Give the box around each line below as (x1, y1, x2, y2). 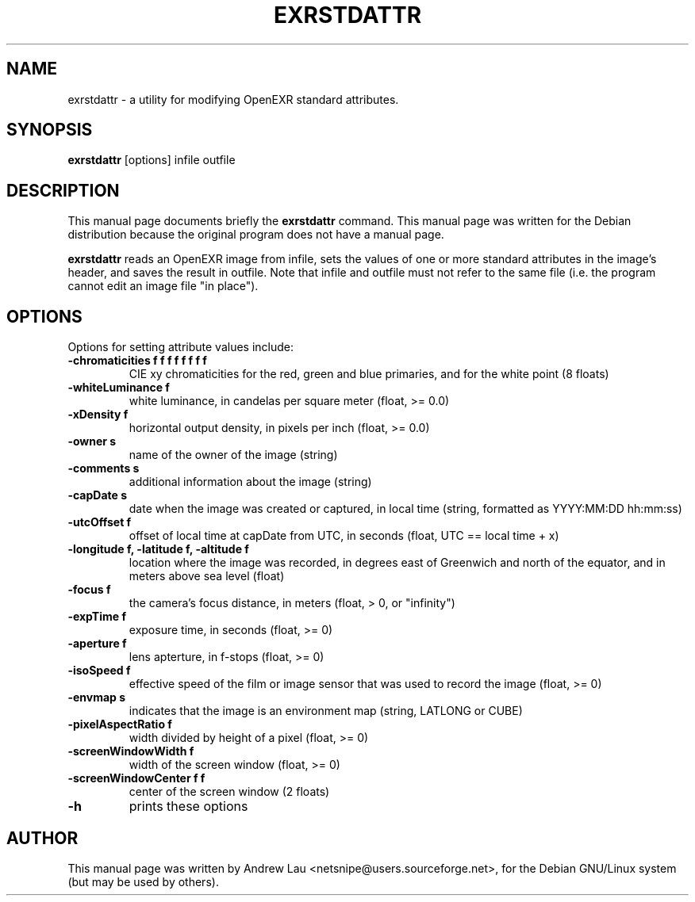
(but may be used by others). (67, 874, 219, 889)
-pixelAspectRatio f (67, 717, 172, 732)
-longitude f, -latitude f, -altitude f (67, 542, 249, 556)
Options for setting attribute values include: (67, 340, 294, 354)
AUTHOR (6, 827, 79, 848)
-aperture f (67, 636, 127, 651)
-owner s (67, 434, 117, 449)
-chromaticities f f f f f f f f (67, 354, 207, 368)
